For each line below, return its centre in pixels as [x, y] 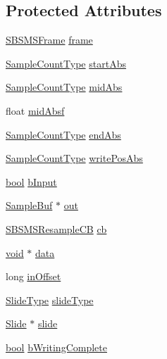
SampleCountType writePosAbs [74, 158]
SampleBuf [29, 205]
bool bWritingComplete [56, 347]
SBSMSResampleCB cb [56, 228]
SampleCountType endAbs [63, 134]
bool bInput [31, 181]
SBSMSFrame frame [49, 40]
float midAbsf [35, 110]
